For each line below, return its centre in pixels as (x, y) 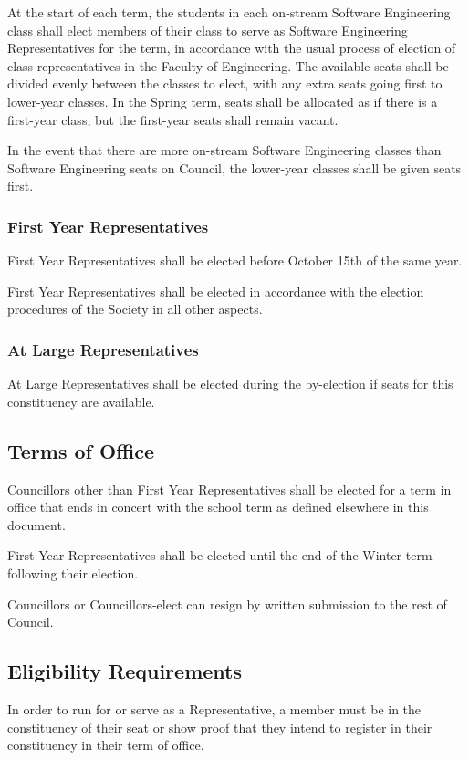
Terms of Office (81, 450)
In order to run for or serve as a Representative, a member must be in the (214, 708)
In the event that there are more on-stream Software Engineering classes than (224, 150)
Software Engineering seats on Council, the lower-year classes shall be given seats (234, 167)
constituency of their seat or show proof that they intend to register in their (220, 727)
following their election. (73, 573)
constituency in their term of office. (106, 745)
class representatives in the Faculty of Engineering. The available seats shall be (228, 65)
